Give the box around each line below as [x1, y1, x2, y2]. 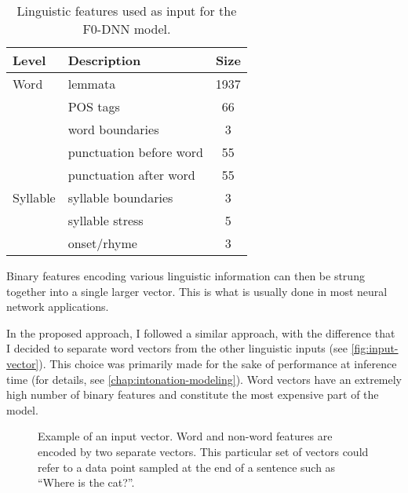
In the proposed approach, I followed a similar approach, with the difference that [6, 324, 395, 341]
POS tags [67, 97, 120, 115]
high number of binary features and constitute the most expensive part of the [6, 386, 379, 403]
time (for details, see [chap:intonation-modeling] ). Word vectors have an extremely [6, 371, 403, 387]
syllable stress [67, 211, 144, 229]
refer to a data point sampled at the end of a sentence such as [38, 458, 336, 475]
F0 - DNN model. [82, 20, 171, 38]
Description [67, 51, 141, 69]
